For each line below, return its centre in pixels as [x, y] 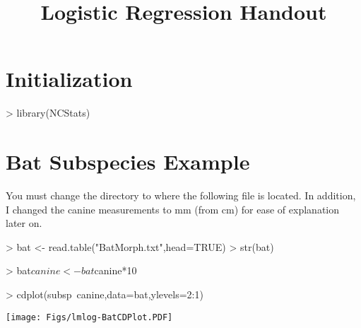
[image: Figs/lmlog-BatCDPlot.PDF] [89, 317]
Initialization [69, 79]
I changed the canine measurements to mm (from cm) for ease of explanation [173, 209]
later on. [24, 223]
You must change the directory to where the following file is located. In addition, [181, 195]
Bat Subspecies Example [128, 162]
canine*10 [116, 270]
